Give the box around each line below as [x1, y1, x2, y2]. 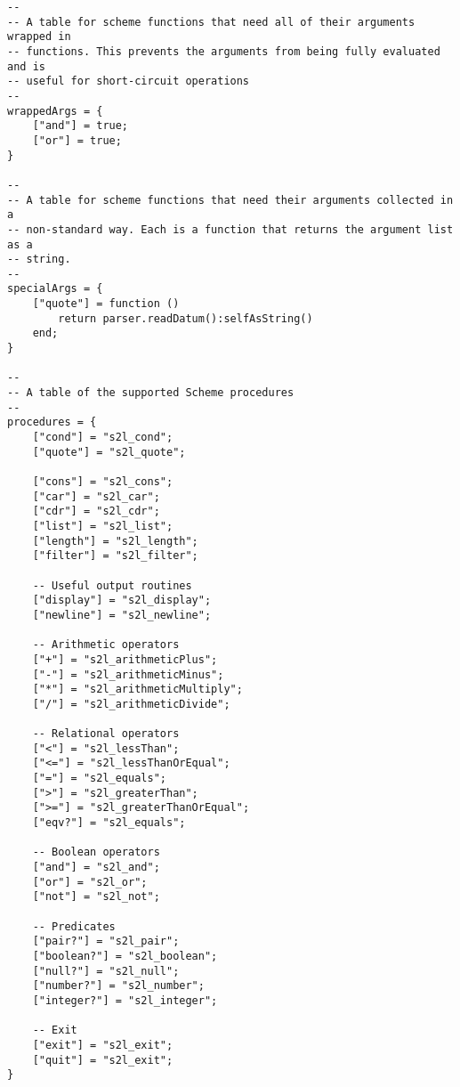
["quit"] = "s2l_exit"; [32, 1053, 174, 1067]
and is [7, 60, 45, 73]
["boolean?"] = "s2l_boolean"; [32, 950, 218, 962]
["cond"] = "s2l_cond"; [32, 431, 174, 444]
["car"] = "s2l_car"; [32, 490, 160, 503]
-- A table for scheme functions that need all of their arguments [7, 15, 416, 28]
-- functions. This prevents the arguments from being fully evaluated [7, 45, 440, 58]
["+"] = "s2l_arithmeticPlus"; [32, 653, 218, 666]
